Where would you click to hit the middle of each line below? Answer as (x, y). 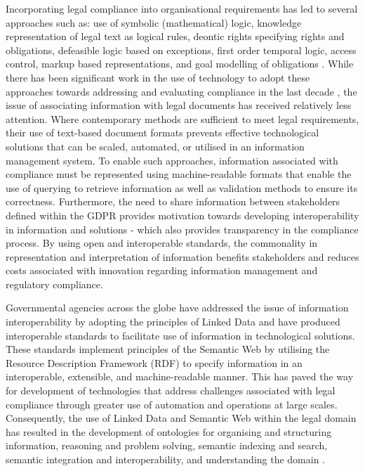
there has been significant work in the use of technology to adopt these (158, 77)
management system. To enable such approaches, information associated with (172, 160)
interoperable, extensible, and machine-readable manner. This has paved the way (180, 376)
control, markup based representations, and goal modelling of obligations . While (180, 64)
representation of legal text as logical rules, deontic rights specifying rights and (175, 36)
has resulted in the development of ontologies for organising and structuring (169, 431)
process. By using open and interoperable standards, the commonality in (162, 243)
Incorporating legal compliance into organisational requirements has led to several (182, 8)
